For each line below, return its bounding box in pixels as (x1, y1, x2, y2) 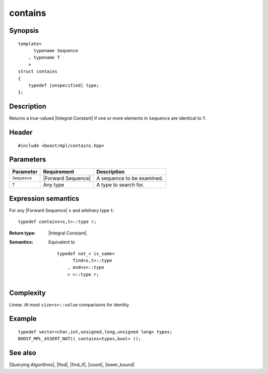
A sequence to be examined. (96, 174, 163, 181)
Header (9, 128, 33, 137)
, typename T (28, 55, 60, 61)
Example (9, 314, 37, 323)
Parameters (9, 155, 46, 164)
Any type (43, 181, 65, 188)
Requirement (43, 168, 74, 175)
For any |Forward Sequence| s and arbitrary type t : (9, 208, 115, 214)
